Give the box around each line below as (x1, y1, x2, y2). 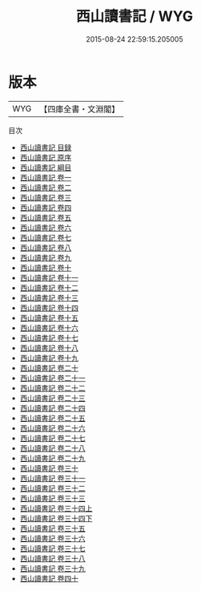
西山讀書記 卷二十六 (19, 423, 86, 433)
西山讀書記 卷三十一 (19, 473, 86, 483)
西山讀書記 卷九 (19, 253, 72, 262)
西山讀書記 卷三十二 (19, 483, 86, 493)
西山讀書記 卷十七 (19, 333, 78, 342)
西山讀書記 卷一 (19, 172, 72, 182)
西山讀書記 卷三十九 (19, 563, 86, 573)
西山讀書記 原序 (19, 152, 72, 162)
